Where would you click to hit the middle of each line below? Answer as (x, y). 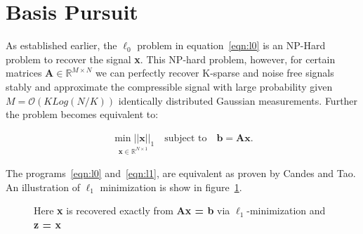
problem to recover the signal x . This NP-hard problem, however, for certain (171, 59)
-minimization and (286, 210)
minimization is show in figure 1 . (171, 187)
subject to (186, 138)
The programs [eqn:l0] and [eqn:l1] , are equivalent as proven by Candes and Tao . (181, 173)
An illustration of (43, 187)
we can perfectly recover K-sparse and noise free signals (215, 73)
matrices (24, 73)
